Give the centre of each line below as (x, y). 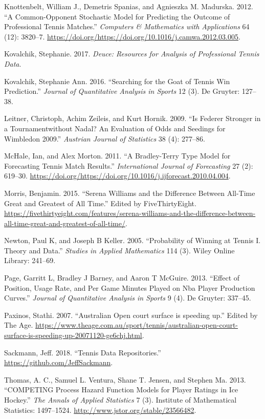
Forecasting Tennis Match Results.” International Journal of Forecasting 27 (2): (129, 165)
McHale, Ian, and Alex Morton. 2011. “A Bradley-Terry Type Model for (117, 156)
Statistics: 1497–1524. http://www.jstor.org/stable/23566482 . (100, 410)
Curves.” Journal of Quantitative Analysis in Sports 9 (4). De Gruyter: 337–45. (128, 298)
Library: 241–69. (30, 260)
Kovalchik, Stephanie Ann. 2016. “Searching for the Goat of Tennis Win (117, 81)
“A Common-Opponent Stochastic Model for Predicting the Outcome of (117, 16)
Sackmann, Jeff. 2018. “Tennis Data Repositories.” (83, 352)
